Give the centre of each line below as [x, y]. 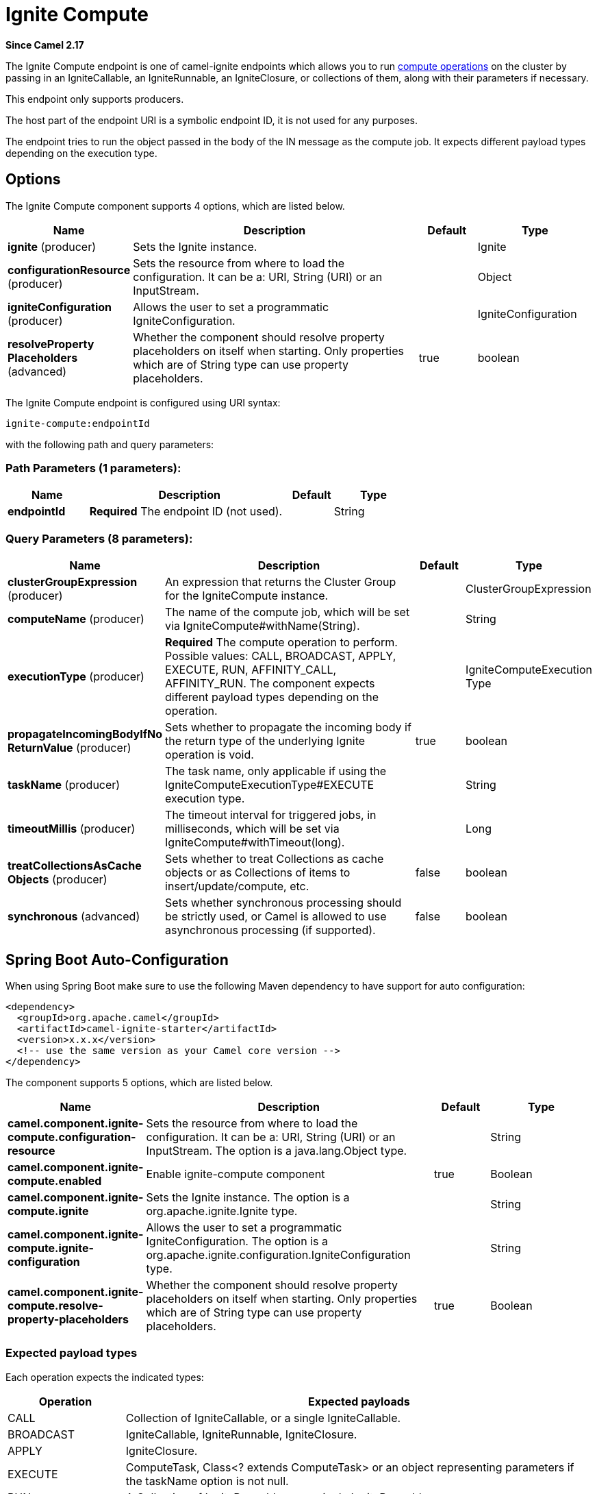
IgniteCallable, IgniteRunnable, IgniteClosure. [241, 1434]
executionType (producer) [76, 677]
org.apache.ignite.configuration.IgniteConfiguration [278, 1254]
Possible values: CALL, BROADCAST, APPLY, [281, 656]
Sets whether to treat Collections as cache [275, 859]
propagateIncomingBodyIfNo [85, 734]
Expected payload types [72, 1353]
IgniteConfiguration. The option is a [237, 1241]
